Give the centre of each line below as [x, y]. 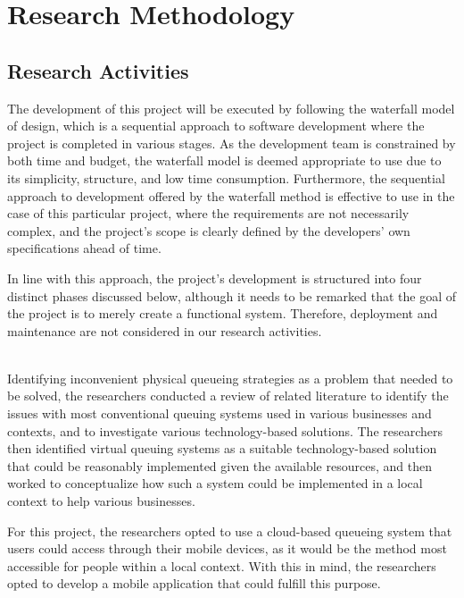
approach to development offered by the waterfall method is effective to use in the [231, 195]
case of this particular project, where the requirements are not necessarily [208, 213]
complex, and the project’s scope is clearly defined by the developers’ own [209, 230]
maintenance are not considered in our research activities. [165, 330]
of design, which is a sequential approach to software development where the [216, 126]
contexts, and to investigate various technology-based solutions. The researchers [225, 430]
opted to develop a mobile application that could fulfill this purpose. [194, 583]
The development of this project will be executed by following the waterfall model [231, 108]
